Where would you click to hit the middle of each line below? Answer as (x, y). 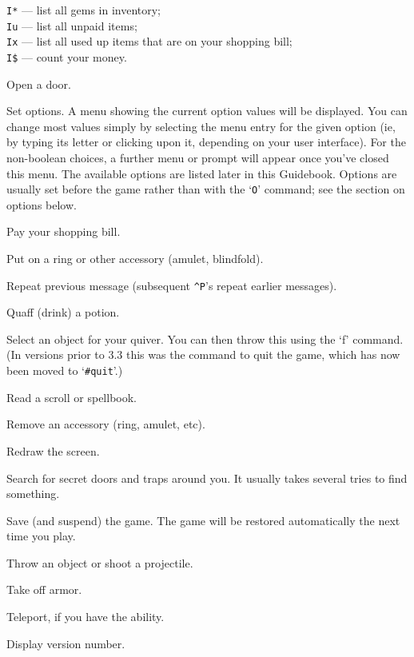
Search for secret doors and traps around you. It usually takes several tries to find (207, 478)
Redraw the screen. (53, 450)
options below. (42, 204)
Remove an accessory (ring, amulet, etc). (106, 424)
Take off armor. (44, 589)
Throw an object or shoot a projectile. (100, 562)
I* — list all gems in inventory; (84, 10)
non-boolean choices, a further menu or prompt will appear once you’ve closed (198, 157)
